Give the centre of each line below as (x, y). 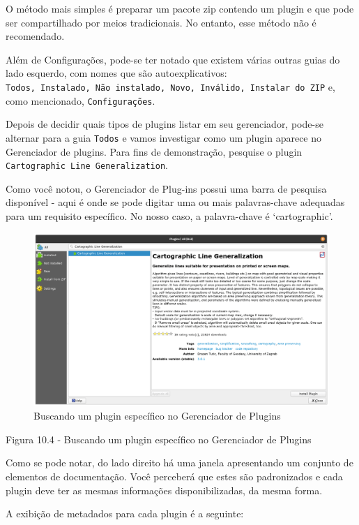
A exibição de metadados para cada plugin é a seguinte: (125, 513)
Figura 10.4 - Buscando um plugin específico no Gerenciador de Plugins (159, 439)
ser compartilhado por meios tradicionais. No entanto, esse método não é (161, 22)
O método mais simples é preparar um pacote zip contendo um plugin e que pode (180, 8)
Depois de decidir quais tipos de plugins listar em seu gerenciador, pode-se (165, 124)
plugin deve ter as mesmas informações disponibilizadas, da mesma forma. (164, 490)
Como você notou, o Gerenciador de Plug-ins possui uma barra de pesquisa (166, 188)
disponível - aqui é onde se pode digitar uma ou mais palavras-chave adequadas (175, 202)
